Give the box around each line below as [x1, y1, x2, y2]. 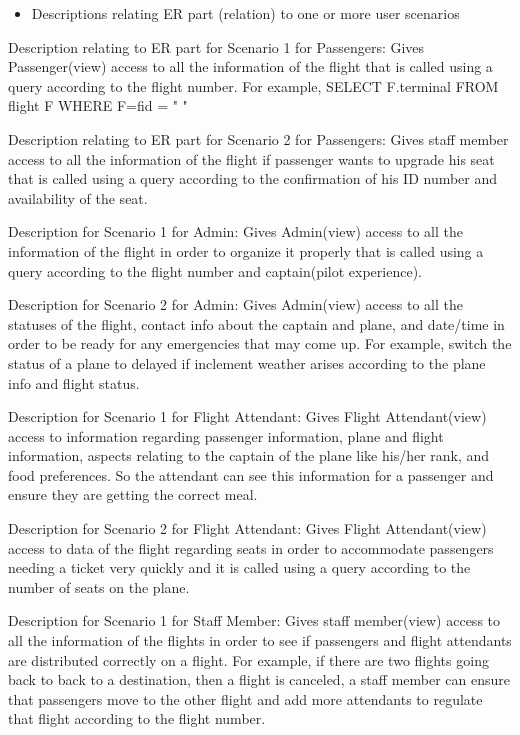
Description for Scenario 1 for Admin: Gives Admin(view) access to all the [8, 221, 463, 242]
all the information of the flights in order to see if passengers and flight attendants [8, 630, 512, 651]
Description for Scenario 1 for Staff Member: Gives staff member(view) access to [8, 610, 501, 631]
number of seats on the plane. [8, 576, 190, 597]
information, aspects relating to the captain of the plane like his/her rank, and [8, 445, 490, 466]
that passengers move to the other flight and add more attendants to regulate [8, 688, 483, 709]
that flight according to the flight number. [8, 708, 266, 729]
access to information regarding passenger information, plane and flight [8, 425, 444, 446]
